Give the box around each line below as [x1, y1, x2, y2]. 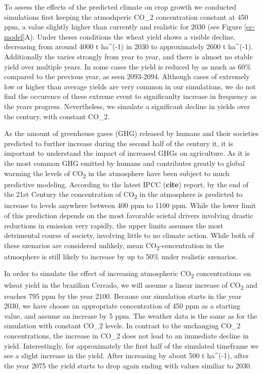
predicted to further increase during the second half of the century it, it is [4, 138, 233, 148]
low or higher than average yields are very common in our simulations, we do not [4, 81, 256, 91]
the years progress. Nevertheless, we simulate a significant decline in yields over [4, 100, 250, 111]
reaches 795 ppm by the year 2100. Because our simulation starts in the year [4, 290, 242, 301]
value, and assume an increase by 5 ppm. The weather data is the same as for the [4, 310, 257, 321]
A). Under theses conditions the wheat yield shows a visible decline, [24, 31, 236, 42]
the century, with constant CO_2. [4, 111, 110, 121]
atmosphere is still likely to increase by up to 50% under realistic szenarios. [4, 251, 238, 261]
